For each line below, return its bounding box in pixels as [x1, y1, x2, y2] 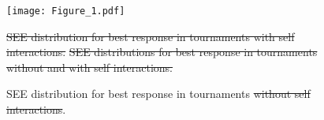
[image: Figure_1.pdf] [6, 6, 125, 17]
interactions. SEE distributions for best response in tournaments [6, 43, 318, 60]
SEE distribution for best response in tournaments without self [6, 85, 311, 102]
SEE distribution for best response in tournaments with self [6, 28, 295, 44]
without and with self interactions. [6, 58, 173, 75]
